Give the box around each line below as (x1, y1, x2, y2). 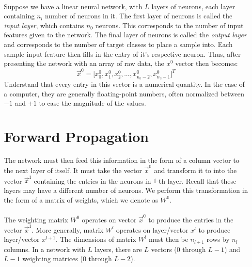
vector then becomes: (175, 58, 238, 68)
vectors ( (151, 244, 177, 254)
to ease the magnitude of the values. (39, 98, 146, 108)
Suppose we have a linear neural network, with (4, 1, 142, 11)
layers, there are (94, 244, 142, 254)
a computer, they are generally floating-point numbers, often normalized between (4, 88, 245, 98)
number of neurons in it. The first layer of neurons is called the (45, 11, 233, 21)
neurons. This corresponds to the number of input (95, 20, 244, 30)
